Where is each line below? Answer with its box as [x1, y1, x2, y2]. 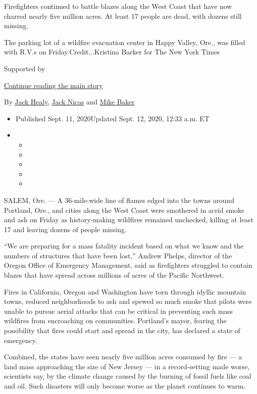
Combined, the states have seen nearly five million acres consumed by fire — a [4, 351, 242, 362]
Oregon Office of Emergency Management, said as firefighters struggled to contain [4, 260, 253, 270]
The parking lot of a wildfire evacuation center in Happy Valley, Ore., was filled [4, 37, 246, 47]
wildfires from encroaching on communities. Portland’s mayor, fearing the [4, 315, 227, 326]
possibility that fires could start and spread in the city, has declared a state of [4, 325, 241, 336]
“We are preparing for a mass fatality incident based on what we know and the [4, 241, 244, 251]
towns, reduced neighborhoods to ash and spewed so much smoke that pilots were [4, 296, 252, 306]
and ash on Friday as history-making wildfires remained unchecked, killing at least [4, 214, 254, 225]
